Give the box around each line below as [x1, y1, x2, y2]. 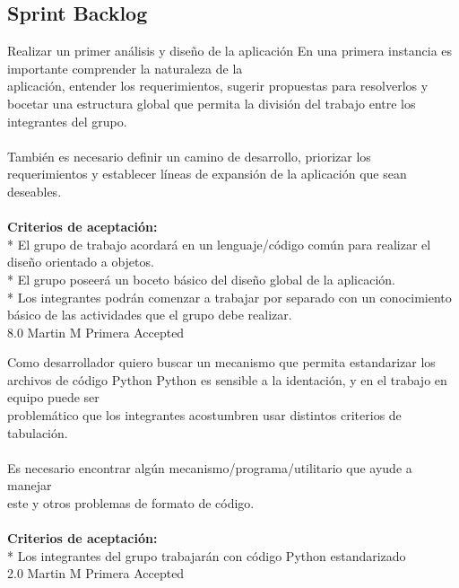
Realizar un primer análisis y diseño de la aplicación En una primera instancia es [7, 41, 453, 60]
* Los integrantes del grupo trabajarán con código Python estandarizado [7, 546, 406, 565]
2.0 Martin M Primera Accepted [7, 564, 185, 583]
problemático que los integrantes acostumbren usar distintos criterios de [7, 406, 402, 425]
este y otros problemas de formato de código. [7, 494, 255, 513]
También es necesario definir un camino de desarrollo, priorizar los [7, 146, 371, 165]
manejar [7, 476, 52, 495]
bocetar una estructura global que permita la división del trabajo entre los [7, 93, 416, 112]
